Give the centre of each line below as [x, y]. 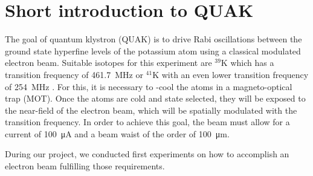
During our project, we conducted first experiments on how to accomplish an [147, 154]
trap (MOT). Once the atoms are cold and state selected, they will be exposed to [155, 98]
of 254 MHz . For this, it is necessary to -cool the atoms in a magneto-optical [149, 86]
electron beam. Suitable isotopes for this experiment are [108, 63]
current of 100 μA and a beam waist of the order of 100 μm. [117, 133]
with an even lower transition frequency [235, 74]
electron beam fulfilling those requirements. [85, 166]
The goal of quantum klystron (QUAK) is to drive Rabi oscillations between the [153, 39]
